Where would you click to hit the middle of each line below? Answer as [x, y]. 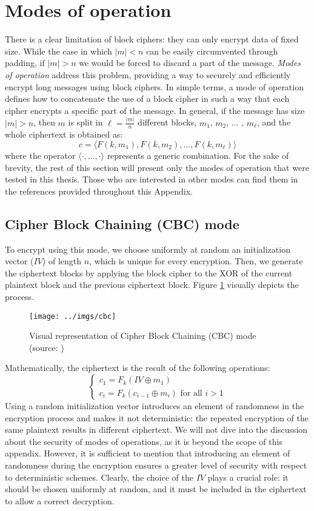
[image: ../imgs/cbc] [73, 316]
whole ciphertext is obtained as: [64, 134]
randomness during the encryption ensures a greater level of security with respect [156, 465]
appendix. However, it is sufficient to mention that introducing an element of [148, 453]
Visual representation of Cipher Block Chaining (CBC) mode [143, 336]
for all [191, 393]
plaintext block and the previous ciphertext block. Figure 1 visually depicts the [152, 285]
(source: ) [47, 347]
